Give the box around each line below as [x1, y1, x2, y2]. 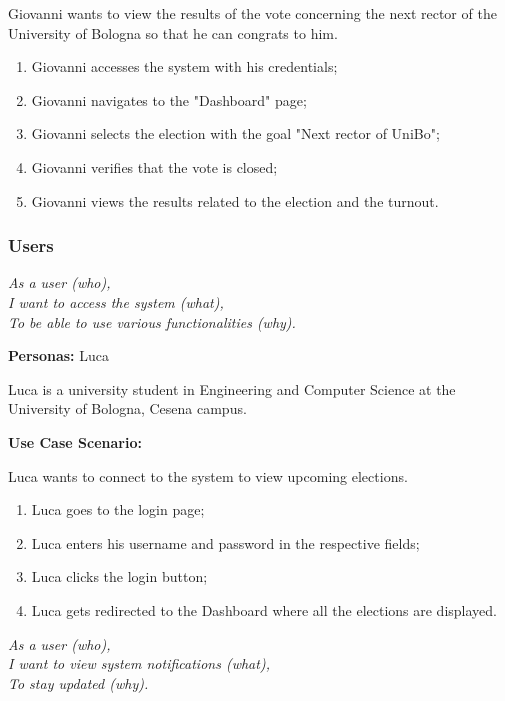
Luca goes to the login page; [31, 499, 205, 520]
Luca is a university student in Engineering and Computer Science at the [8, 378, 456, 399]
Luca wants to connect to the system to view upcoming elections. [8, 465, 408, 486]
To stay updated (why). [8, 672, 149, 693]
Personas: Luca [8, 345, 109, 366]
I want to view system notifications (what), [8, 653, 270, 674]
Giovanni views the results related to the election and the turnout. [31, 190, 439, 211]
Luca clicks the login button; [31, 566, 208, 587]
